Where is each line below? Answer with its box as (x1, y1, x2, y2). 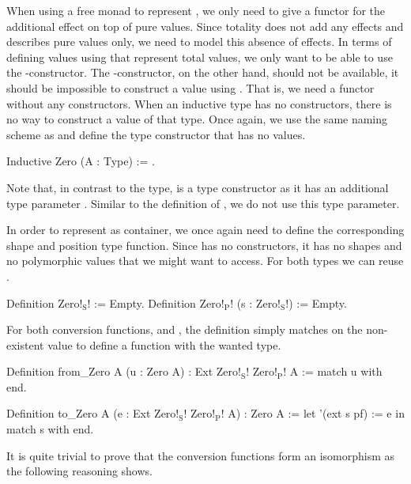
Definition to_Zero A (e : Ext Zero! (6, 405, 179, 422)
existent (6, 336, 44, 353)
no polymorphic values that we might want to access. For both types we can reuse (6, 252, 404, 269)
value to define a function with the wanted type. (47, 336, 281, 353)
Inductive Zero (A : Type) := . (6, 153, 155, 169)
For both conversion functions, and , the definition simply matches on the (6, 321, 363, 338)
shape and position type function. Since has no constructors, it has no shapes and (6, 236, 402, 253)
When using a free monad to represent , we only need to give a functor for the (6, 2, 386, 18)
